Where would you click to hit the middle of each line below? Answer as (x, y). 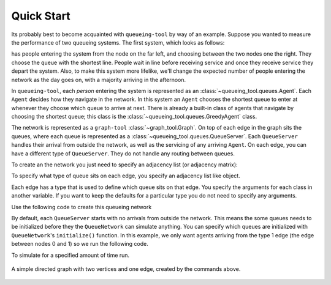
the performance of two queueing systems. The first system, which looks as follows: (118, 42)
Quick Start (41, 16)
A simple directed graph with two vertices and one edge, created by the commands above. (126, 268)
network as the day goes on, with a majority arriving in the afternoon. (99, 80)
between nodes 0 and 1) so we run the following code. (80, 244)
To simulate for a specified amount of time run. (70, 255)
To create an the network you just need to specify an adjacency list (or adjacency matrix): (125, 165)
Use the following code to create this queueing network (82, 207)
